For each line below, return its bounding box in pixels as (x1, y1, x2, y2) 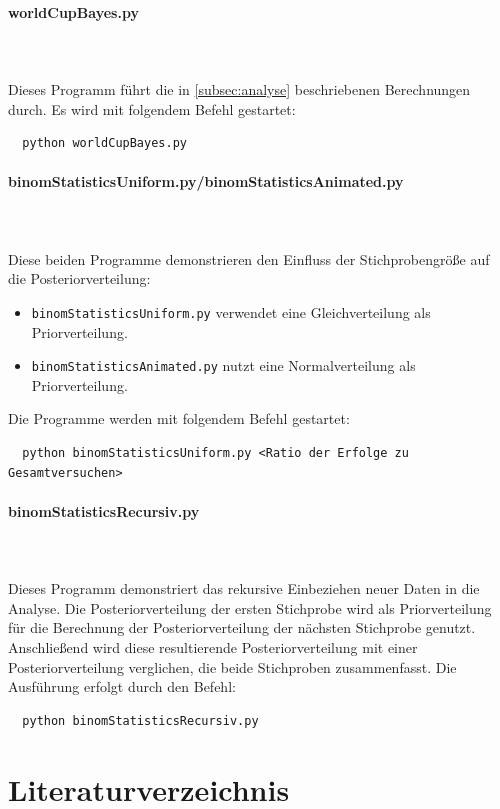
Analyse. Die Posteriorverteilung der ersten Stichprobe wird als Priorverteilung (8, 597, 492, 618)
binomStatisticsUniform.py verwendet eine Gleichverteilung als (31, 301, 431, 322)
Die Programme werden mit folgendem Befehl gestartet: (8, 408, 350, 429)
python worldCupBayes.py (22, 136, 187, 151)
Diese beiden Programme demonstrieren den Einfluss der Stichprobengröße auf (8, 248, 490, 269)
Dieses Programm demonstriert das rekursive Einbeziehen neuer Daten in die (8, 578, 480, 599)
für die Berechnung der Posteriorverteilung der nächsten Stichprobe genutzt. (8, 617, 476, 638)
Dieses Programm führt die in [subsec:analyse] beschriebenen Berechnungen (8, 78, 471, 99)
